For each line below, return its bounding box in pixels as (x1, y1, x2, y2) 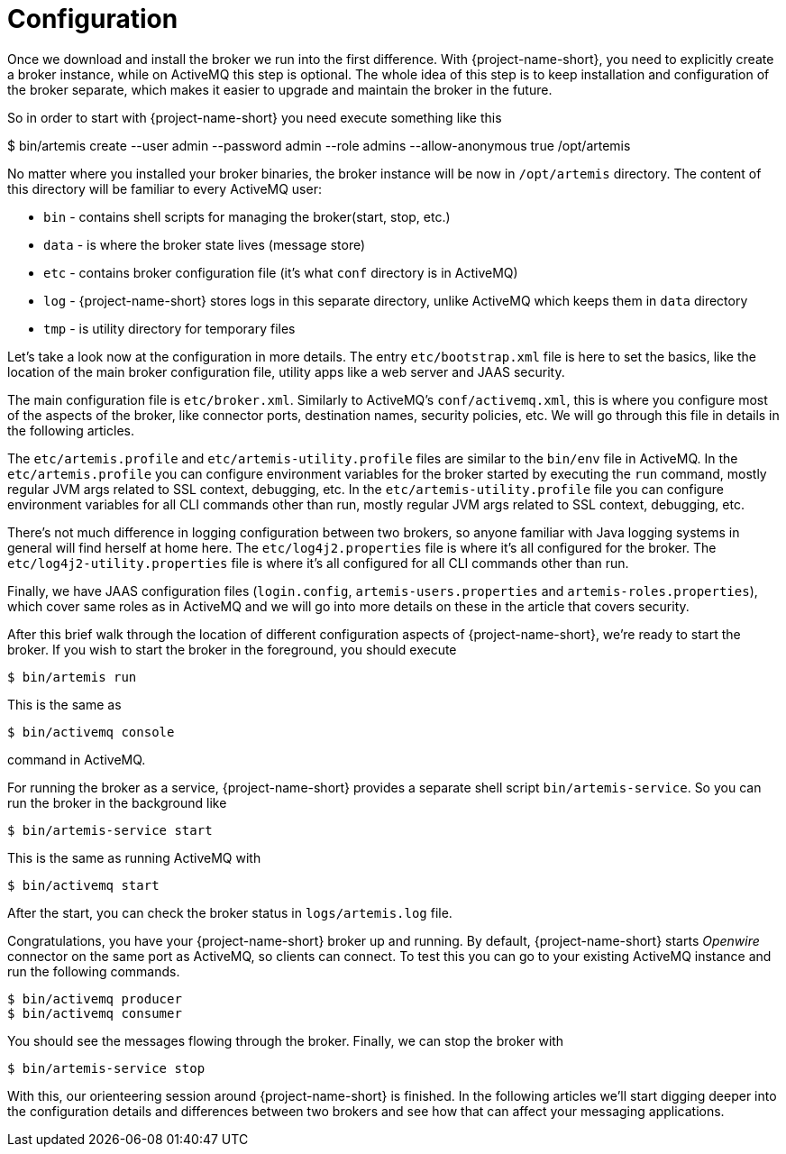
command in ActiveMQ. (7, 751, 146, 767)
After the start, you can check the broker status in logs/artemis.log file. (7, 904, 452, 920)
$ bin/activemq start (7, 877, 160, 893)
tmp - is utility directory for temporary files (43, 320, 296, 336)
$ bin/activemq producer (7, 991, 182, 1006)
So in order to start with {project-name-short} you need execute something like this (7, 109, 502, 125)
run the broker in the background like (7, 794, 227, 811)
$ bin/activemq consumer (7, 1005, 182, 1021)
